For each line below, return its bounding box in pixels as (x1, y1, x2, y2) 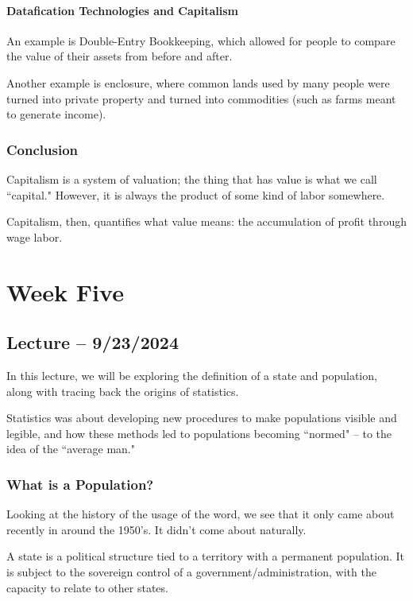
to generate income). (6, 106, 106, 122)
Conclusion (6, 139, 78, 159)
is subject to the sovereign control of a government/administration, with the (6, 563, 376, 580)
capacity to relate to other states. (6, 579, 168, 595)
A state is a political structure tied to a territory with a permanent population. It (6, 548, 404, 564)
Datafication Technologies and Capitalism (6, 2, 239, 18)
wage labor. (6, 228, 63, 245)
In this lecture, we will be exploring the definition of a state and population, (6, 366, 377, 383)
